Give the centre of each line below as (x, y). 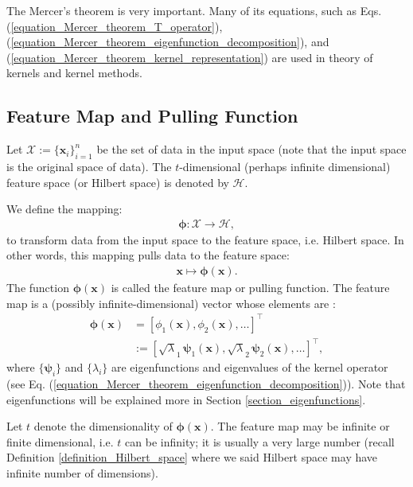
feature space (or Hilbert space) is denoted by (118, 182)
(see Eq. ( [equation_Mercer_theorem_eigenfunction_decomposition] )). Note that (206, 384)
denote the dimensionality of (103, 426)
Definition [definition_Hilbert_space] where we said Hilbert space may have (192, 457)
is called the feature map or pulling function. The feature (250, 287)
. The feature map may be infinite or (300, 426)
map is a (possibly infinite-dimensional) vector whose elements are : (171, 303)
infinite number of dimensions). (82, 473)
